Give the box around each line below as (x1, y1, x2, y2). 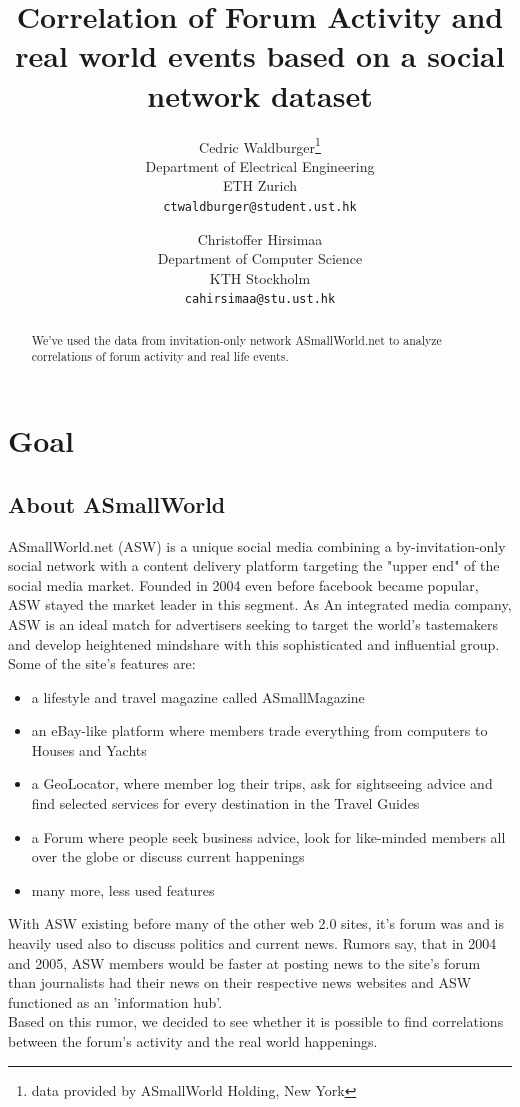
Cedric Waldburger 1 (199, 133, 321, 157)
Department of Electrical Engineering (145, 155, 375, 176)
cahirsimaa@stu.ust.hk (184, 292, 336, 307)
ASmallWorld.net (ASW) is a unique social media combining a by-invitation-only (8, 535, 506, 556)
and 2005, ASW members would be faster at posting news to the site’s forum (8, 952, 481, 973)
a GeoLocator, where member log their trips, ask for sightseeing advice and (31, 773, 493, 794)
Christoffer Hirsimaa (197, 228, 323, 249)
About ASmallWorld (8, 488, 226, 519)
